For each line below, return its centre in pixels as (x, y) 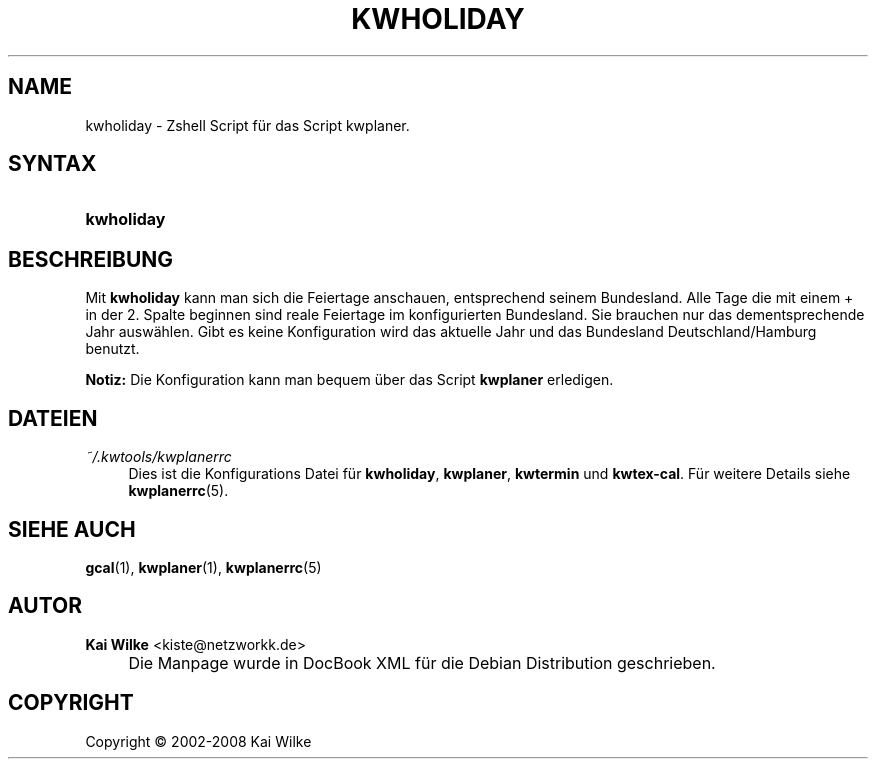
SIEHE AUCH (72, 529)
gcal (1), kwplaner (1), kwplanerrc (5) (203, 567)
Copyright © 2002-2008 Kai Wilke (198, 741)
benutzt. (112, 349)
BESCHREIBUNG (91, 259)
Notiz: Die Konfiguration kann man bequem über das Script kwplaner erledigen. (349, 380)
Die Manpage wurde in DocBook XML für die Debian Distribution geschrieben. (422, 662)
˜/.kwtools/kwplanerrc (158, 457)
